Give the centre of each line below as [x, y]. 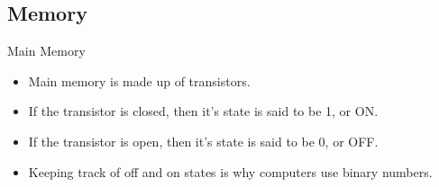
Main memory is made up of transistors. [139, 80]
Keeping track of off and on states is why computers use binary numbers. [230, 171]
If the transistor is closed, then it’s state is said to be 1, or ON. [203, 111]
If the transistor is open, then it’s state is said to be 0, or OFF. [203, 141]
